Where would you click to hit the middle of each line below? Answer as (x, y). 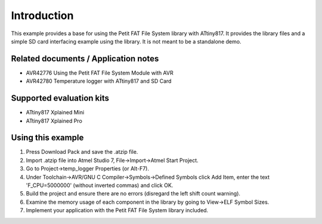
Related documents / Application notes (85, 59)
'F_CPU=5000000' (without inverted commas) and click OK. (100, 185)
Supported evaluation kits (60, 98)
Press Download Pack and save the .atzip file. (82, 152)
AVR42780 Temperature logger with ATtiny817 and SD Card (99, 81)
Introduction (42, 15)
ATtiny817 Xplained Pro (54, 121)
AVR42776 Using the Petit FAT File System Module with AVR (100, 73)
